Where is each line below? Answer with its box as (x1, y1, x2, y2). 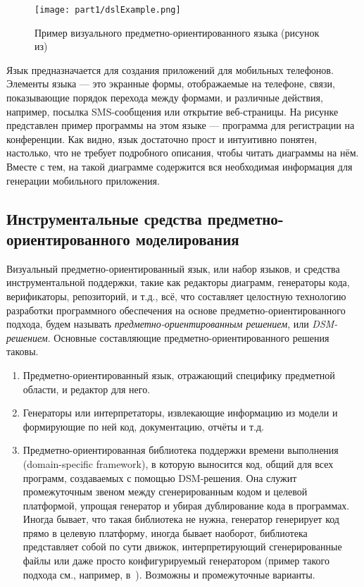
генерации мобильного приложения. (6, 173, 160, 187)
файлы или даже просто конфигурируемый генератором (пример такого (23, 553, 330, 568)
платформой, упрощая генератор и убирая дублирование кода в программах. (23, 498, 350, 512)
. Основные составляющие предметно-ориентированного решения (47, 330, 330, 345)
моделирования (135, 228, 239, 249)
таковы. (6, 344, 39, 359)
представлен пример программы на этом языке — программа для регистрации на (6, 118, 355, 132)
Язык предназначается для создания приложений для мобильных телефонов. (6, 62, 334, 77)
